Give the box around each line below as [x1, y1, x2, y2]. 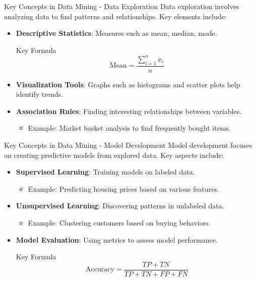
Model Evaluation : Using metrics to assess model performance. [16, 234, 218, 245]
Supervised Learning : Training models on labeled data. [16, 166, 195, 177]
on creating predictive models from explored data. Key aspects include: [4, 149, 224, 160]
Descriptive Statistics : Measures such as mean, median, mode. [16, 28, 217, 38]
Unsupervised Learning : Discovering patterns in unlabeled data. [16, 200, 224, 211]
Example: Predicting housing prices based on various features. [28, 183, 219, 194]
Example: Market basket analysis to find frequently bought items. [28, 123, 231, 133]
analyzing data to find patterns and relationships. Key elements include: [4, 11, 227, 21]
